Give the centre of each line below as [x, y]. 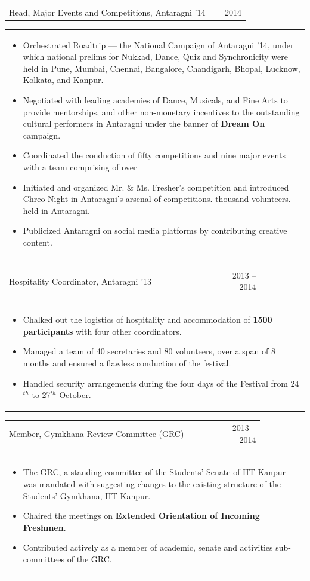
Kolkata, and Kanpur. [63, 80]
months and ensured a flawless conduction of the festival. [127, 363]
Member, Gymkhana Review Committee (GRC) [97, 433]
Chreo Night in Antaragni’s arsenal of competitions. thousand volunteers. [157, 199]
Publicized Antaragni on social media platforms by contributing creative [155, 230]
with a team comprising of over [80, 166]
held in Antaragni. [56, 210]
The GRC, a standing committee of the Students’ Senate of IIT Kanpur [154, 472]
